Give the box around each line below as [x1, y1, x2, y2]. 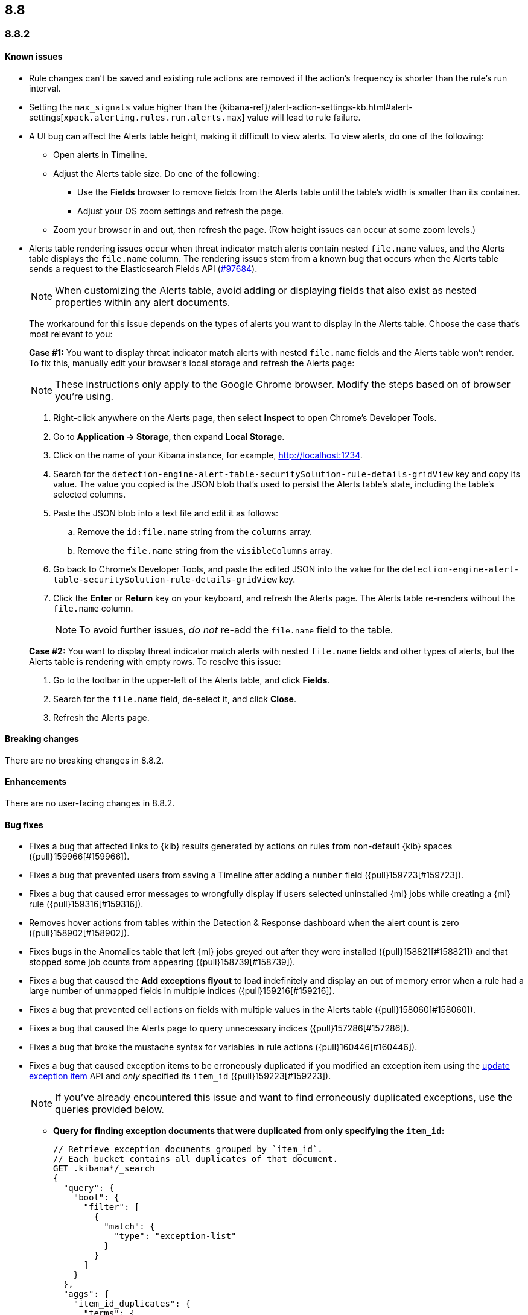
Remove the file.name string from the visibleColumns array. [77, 545, 332, 556]
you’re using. [55, 390, 114, 402]
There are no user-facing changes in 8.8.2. [5, 798, 175, 809]
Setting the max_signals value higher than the [29, 101, 217, 112]
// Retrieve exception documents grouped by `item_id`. [53, 1144, 323, 1155]
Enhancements [5, 776, 67, 787]
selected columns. [53, 489, 126, 499]
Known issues [5, 51, 63, 62]
